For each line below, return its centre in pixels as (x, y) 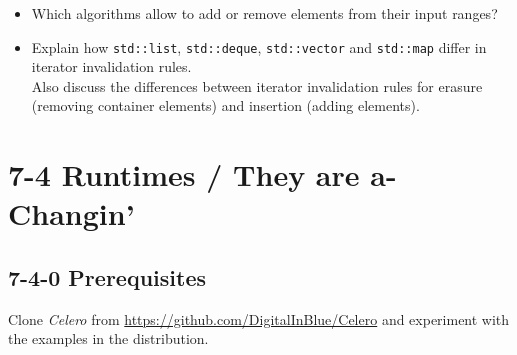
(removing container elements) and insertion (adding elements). (225, 105)
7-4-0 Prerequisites (107, 276)
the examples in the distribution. (108, 338)
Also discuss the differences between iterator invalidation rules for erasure (257, 85)
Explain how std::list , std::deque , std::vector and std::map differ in (259, 46)
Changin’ (71, 213)
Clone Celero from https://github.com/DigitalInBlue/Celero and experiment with (259, 318)
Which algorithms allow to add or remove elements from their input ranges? (264, 13)
